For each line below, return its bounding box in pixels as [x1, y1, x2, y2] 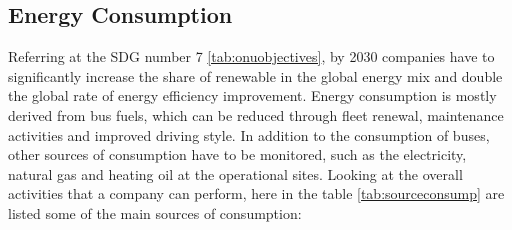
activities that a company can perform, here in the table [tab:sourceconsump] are [8, 183, 505, 204]
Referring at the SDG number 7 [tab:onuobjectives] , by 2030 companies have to [8, 46, 495, 67]
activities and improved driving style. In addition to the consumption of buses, [8, 124, 490, 145]
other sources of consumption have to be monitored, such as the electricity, [8, 144, 467, 165]
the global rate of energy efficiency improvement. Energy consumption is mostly [8, 85, 497, 106]
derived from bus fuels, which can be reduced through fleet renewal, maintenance [8, 104, 504, 125]
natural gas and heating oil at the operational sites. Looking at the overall [8, 163, 463, 184]
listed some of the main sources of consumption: [8, 202, 302, 223]
